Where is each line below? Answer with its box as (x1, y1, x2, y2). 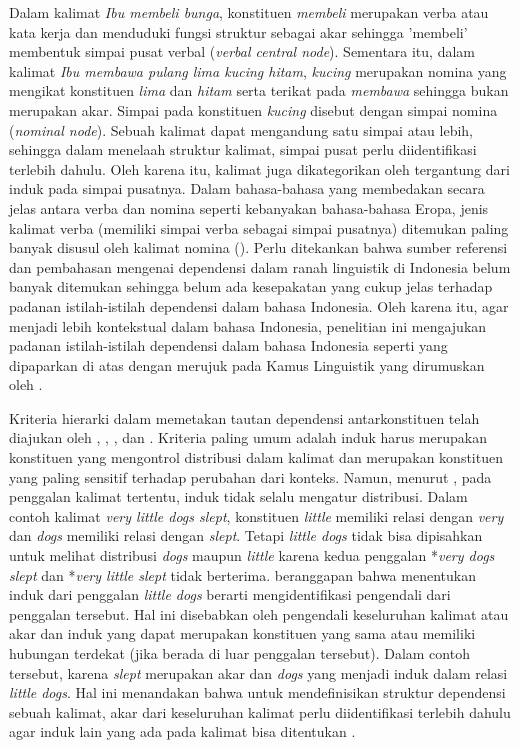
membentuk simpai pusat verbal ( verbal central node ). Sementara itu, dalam (9, 41, 475, 62)
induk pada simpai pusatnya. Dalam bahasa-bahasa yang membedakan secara (9, 178, 485, 199)
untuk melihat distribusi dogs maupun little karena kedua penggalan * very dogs (9, 545, 495, 566)
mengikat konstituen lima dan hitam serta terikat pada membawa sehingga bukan (9, 80, 509, 101)
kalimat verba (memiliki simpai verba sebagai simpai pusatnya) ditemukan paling (9, 217, 509, 238)
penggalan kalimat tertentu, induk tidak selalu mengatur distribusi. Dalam (9, 486, 468, 507)
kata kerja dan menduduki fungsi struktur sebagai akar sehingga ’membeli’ (9, 21, 468, 42)
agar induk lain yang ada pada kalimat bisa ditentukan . (9, 721, 356, 742)
